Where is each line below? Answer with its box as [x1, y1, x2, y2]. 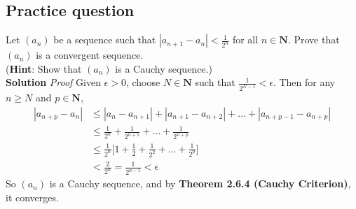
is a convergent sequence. [36, 48, 144, 62]
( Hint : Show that [6, 61, 82, 75]
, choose [125, 75, 160, 89]
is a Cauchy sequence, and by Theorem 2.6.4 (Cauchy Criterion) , [49, 176, 351, 191]
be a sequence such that [53, 32, 156, 47]
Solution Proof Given [6, 75, 101, 89]
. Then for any [273, 75, 336, 89]
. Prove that [287, 32, 340, 47]
